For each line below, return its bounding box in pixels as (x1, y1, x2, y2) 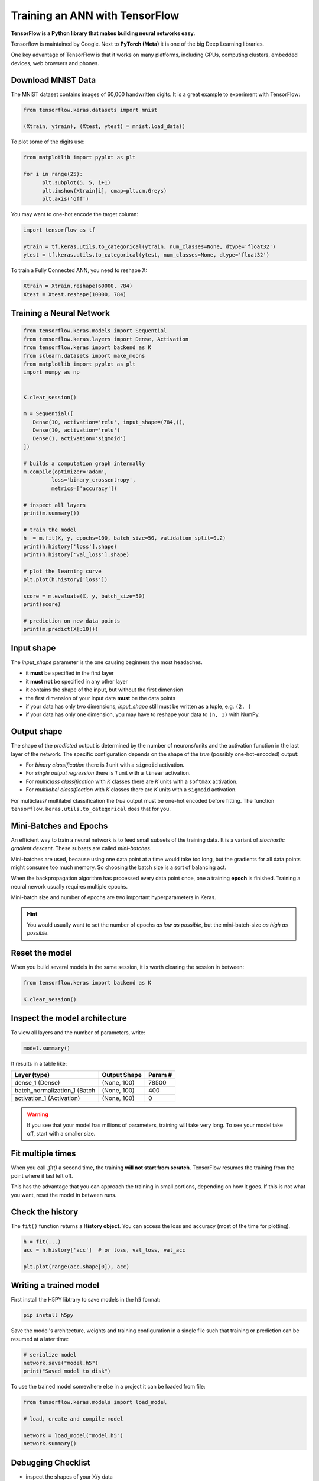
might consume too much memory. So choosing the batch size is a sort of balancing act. (11, 864, 227, 871)
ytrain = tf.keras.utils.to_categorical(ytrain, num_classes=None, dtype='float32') (23, 243, 276, 250)
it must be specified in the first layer (25, 669, 115, 677)
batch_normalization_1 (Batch (14, 1086, 96, 1094)
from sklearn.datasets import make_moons (23, 352, 145, 359)
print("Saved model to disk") (23, 1368, 111, 1374)
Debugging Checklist (11, 1457, 91, 1467)
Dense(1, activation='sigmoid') (32, 435, 126, 442)
